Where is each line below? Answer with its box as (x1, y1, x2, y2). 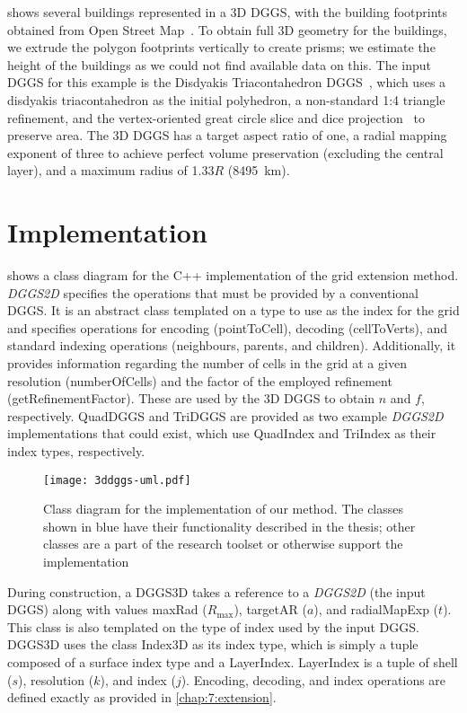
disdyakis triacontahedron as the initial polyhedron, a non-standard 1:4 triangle (7, 90, 445, 109)
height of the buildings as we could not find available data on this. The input (7, 55, 431, 74)
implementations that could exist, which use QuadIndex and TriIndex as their (7, 424, 436, 443)
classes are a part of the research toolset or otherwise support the (43, 534, 403, 553)
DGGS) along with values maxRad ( (7, 600, 207, 619)
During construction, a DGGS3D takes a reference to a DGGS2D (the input (7, 582, 426, 601)
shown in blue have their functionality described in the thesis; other (43, 516, 416, 535)
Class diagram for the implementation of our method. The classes (43, 499, 404, 518)
